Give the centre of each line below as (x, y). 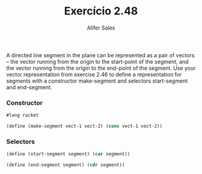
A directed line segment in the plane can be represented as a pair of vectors (100, 55)
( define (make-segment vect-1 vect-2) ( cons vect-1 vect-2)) (84, 126)
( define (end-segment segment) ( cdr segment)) (66, 165)
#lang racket (23, 116)
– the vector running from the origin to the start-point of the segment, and (97, 61)
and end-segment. (29, 87)
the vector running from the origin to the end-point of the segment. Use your (101, 68)
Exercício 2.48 (101, 11)
